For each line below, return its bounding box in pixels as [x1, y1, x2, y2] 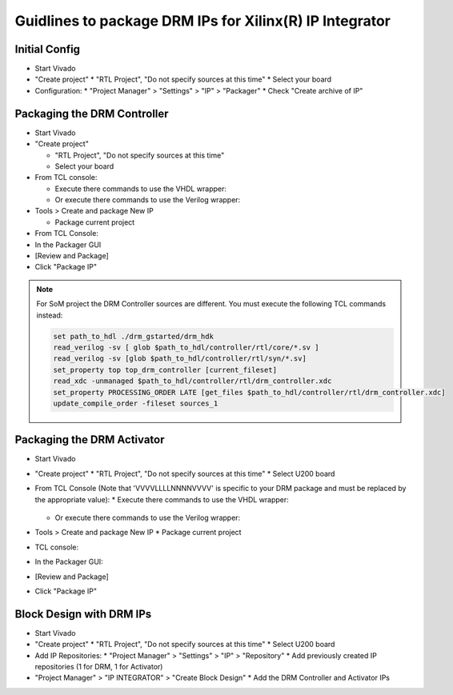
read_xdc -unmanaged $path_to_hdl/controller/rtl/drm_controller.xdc [53, 377, 332, 385]
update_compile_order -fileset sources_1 [53, 398, 218, 408]
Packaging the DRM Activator [14, 433, 165, 447]
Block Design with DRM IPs [14, 607, 152, 621]
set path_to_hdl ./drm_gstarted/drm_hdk [53, 332, 214, 341]
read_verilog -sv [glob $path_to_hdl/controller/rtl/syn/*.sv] [53, 354, 307, 363]
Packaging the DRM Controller [14, 106, 169, 120]
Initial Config [14, 42, 80, 56]
